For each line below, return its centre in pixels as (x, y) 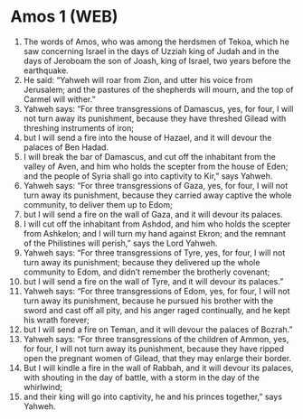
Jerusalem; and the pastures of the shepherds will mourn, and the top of (158, 89)
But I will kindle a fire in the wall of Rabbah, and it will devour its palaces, (158, 368)
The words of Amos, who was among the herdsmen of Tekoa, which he (156, 42)
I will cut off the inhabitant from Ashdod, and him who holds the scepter (157, 224)
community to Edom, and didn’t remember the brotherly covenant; (147, 272)
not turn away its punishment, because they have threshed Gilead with (155, 118)
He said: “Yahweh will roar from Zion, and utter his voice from (138, 79)
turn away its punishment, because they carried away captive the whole (157, 195)
